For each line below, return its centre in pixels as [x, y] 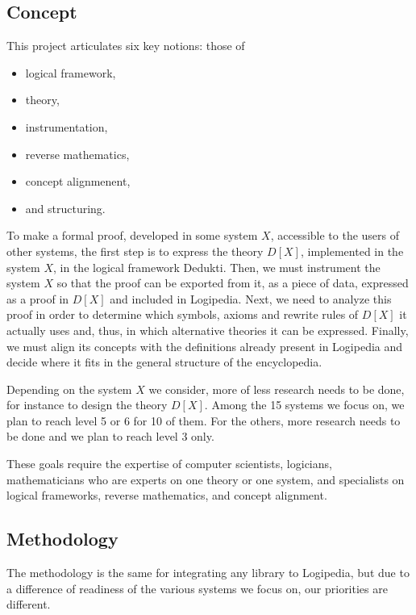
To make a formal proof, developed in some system [132, 235]
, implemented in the [352, 251]
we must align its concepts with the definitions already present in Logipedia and [205, 346]
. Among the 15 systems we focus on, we [304, 405]
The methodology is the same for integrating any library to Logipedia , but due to [208, 573]
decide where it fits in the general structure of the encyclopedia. [164, 362]
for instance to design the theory [87, 405]
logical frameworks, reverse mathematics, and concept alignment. [167, 495]
